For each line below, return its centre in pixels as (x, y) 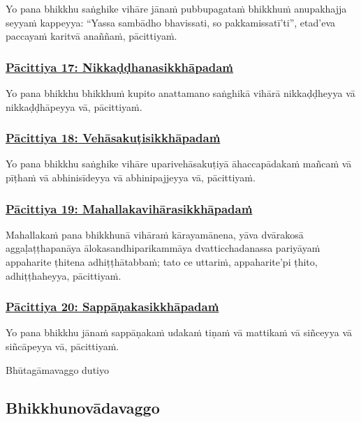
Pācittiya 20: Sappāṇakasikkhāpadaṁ (112, 307)
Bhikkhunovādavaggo (83, 407)
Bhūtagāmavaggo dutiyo (57, 369)
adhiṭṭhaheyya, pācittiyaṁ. (64, 275)
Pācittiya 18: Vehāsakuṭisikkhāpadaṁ (113, 138)
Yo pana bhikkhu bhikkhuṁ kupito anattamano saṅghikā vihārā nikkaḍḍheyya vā (180, 93)
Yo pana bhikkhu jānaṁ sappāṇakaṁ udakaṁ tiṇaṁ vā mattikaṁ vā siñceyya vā (179, 332)
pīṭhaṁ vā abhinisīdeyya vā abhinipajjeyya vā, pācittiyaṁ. (131, 177)
